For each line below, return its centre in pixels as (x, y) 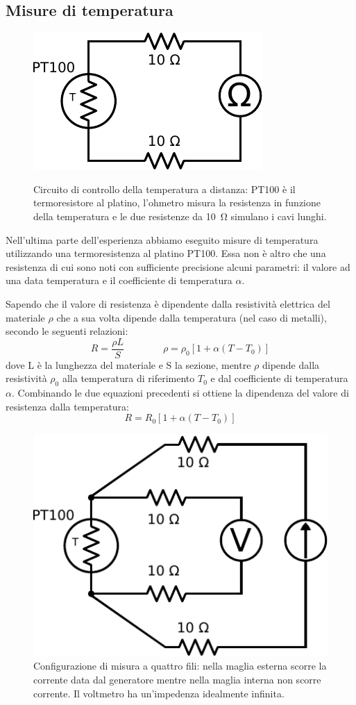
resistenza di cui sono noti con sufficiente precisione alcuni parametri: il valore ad (178, 266)
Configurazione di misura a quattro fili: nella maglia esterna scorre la (180, 666)
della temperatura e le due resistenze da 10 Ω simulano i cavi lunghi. (180, 216)
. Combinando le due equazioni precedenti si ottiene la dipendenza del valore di (180, 393)
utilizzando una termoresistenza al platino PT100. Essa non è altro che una (166, 253)
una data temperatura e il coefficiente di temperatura (119, 280)
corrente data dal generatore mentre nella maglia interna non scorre (177, 680)
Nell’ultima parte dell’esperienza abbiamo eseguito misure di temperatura (162, 239)
